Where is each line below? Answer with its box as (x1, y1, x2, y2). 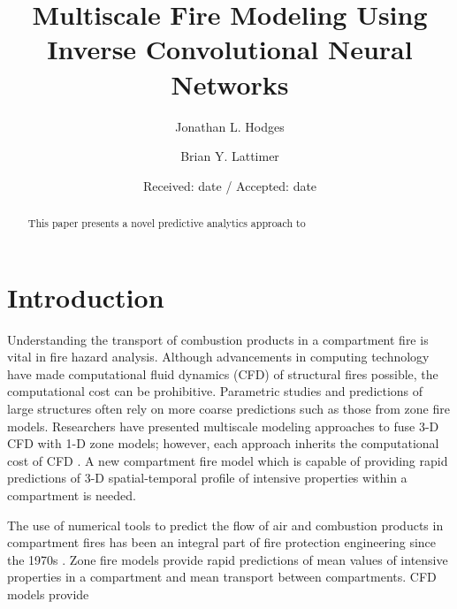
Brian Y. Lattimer (180, 147, 279, 165)
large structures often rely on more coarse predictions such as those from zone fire (7, 400, 450, 418)
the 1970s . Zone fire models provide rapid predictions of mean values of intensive (7, 550, 448, 568)
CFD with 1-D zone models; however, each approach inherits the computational (7, 434, 439, 453)
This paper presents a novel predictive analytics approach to (27, 216, 306, 231)
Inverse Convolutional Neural (47, 31, 413, 67)
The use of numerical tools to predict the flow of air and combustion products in (7, 515, 444, 534)
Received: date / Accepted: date (142, 176, 317, 194)
